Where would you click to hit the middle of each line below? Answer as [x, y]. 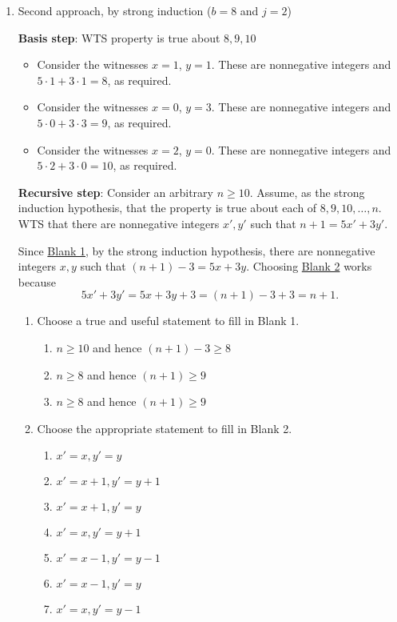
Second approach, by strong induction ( [115, 10]
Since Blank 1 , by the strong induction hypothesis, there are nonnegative [197, 250]
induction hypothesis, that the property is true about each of [167, 208]
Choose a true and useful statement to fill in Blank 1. [168, 321]
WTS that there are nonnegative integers [119, 223]
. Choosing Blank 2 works [309, 266]
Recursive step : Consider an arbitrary [115, 192]
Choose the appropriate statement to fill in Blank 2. [165, 428]
